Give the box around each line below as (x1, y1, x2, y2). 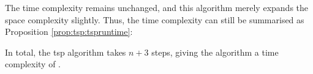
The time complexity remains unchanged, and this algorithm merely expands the (5, 1, 309, 13)
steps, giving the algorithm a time (151, 45, 279, 58)
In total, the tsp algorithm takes (5, 45, 126, 58)
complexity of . (5, 57, 61, 70)
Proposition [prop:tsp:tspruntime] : (5, 25, 133, 38)
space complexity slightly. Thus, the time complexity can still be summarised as (5, 13, 304, 26)
